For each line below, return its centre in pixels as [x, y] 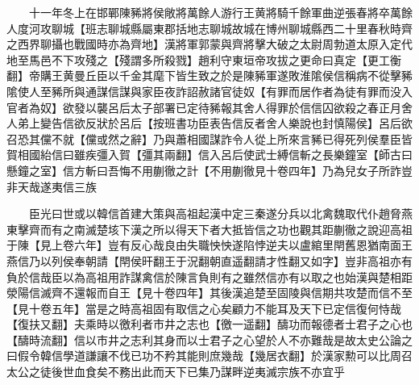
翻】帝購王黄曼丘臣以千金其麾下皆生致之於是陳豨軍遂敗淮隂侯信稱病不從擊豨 [209, 75]
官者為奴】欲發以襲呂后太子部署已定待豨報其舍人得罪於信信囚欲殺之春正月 [204, 107]
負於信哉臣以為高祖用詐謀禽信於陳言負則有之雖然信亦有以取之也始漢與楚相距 [209, 276]
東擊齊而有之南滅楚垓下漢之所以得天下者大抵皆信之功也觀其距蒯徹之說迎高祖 [209, 229]
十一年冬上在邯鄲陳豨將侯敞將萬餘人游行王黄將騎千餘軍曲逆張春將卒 [209, 12]
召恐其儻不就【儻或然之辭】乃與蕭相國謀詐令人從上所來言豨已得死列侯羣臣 [204, 138]
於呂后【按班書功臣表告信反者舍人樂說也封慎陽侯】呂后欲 [260, 123]
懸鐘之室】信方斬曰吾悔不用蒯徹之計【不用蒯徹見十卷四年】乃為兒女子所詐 [204, 170]
